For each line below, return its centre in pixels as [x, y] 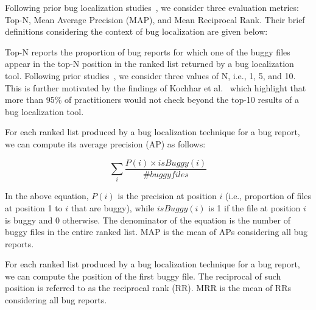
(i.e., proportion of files [268, 196]
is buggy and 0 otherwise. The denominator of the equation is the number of [148, 220]
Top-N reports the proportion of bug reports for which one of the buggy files [148, 51]
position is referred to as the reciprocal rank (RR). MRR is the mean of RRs [148, 288]
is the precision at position [167, 196]
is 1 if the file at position [255, 207]
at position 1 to [34, 207]
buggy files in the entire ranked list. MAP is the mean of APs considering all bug [156, 232]
